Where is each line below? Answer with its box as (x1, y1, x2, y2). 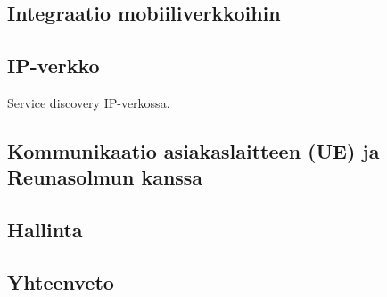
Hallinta (7, 216, 83, 243)
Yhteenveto (7, 268, 114, 295)
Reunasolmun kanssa (7, 163, 203, 191)
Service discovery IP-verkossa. (7, 93, 170, 111)
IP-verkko (7, 52, 100, 79)
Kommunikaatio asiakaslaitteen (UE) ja (7, 136, 380, 164)
